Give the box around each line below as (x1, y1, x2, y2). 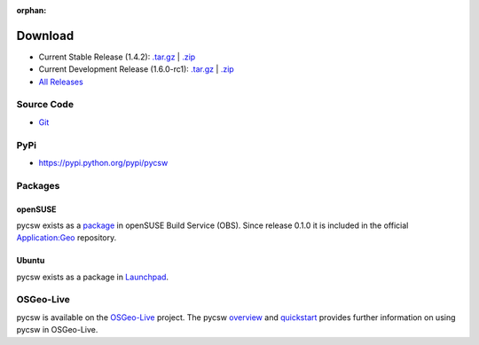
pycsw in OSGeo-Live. (16, 325, 98, 335)
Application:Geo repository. (16, 232, 117, 243)
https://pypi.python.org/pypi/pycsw (38, 157, 169, 168)
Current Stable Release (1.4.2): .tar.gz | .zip (38, 51, 196, 62)
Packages (16, 179, 60, 192)
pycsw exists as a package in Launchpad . (16, 271, 169, 282)
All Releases (38, 76, 83, 87)
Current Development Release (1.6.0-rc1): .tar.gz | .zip (38, 64, 234, 74)
